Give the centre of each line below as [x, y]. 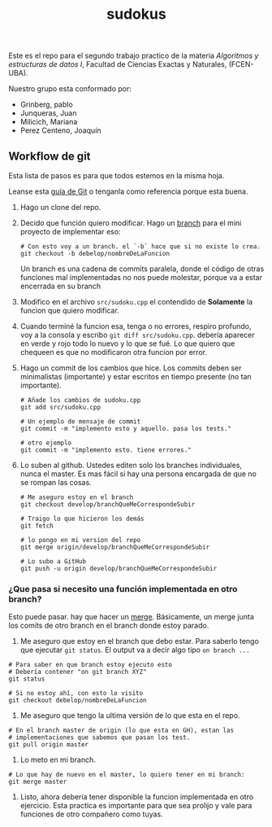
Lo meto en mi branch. [58, 760]
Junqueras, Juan [48, 113]
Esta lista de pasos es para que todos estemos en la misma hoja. [117, 175]
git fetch [37, 526]
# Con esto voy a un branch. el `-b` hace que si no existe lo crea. [140, 247]
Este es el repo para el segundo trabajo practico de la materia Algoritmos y [134, 56]
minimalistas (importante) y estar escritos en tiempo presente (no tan [136, 376]
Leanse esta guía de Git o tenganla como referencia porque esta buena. [128, 191]
